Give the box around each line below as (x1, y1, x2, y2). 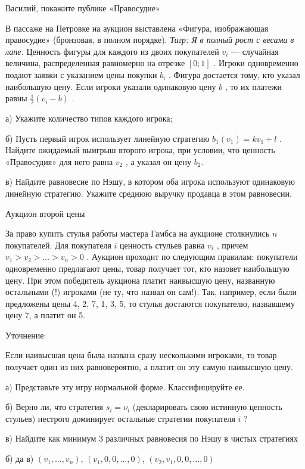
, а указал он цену (125, 155, 192, 167)
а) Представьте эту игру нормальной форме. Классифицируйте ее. (5, 380, 245, 393)
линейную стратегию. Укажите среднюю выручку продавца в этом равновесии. (5, 187, 292, 199)
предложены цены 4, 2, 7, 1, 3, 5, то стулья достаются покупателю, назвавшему (5, 297, 295, 309)
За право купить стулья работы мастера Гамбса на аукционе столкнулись (5, 227, 270, 240)
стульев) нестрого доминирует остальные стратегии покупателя (5, 412, 235, 424)
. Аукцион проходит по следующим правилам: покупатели (86, 250, 298, 263)
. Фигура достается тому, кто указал (169, 68, 300, 80)
